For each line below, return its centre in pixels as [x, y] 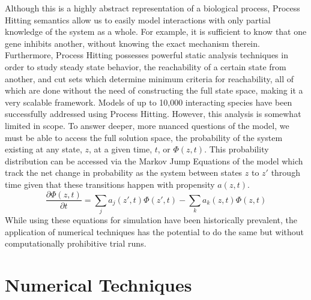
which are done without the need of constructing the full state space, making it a [154, 90]
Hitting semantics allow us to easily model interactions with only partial [138, 19]
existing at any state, [44, 149]
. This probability [237, 149]
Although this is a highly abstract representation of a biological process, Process [152, 8]
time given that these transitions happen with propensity [110, 184]
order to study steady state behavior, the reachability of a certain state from [146, 66]
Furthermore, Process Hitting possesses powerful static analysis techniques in [146, 55]
